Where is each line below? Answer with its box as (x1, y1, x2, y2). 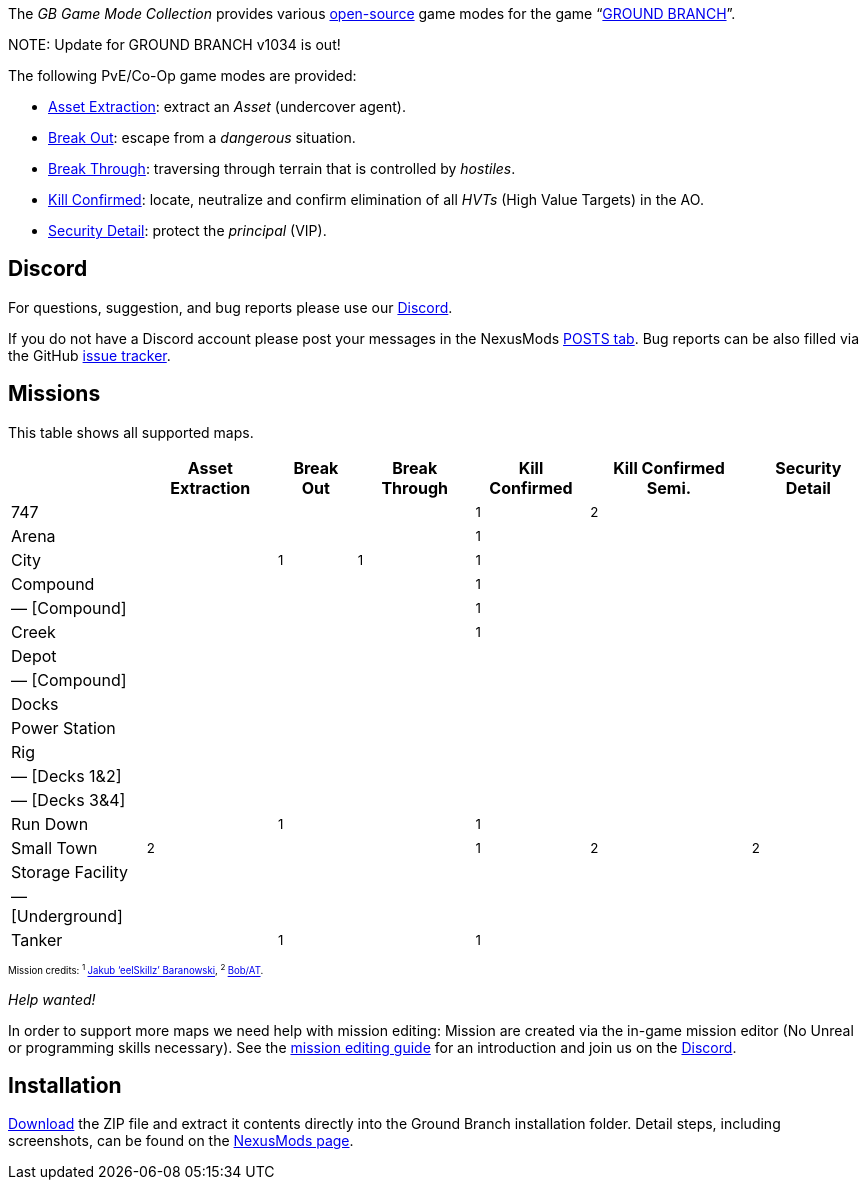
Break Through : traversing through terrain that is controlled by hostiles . (48, 160, 516, 177)
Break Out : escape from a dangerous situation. (48, 129, 356, 146)
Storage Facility (11, 861, 128, 882)
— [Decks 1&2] (11, 765, 122, 786)
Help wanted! (8, 990, 96, 1008)
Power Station (11, 717, 116, 738)
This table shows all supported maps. (8, 423, 254, 441)
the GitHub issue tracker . (8, 346, 171, 364)
